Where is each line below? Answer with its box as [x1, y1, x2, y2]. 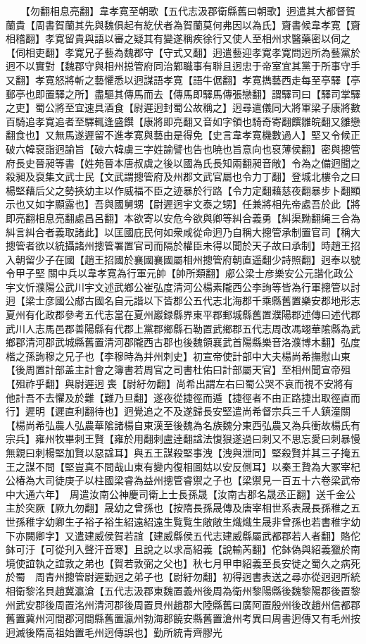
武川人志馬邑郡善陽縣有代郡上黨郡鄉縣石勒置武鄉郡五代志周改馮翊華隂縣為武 [6, 321, 360, 335]
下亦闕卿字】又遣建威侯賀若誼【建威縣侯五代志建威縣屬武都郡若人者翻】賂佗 [6, 528, 360, 543]
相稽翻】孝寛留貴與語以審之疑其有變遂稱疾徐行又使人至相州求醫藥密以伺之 [6, 31, 351, 46]
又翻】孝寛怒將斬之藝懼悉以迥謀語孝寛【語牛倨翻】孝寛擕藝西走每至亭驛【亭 [6, 72, 360, 87]
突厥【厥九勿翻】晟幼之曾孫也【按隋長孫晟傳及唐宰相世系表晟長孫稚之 [25, 500, 351, 515]
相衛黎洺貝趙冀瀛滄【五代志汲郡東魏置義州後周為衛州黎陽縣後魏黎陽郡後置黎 [6, 583, 360, 597]
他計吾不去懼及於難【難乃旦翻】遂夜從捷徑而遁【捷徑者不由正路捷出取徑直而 [6, 390, 360, 404]
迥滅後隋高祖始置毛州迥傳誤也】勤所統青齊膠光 [6, 624, 222, 639]
